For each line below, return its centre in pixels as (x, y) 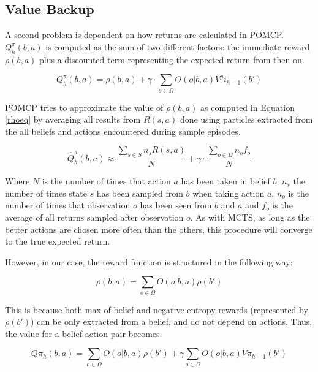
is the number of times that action (106, 181)
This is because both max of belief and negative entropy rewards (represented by (157, 309)
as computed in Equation (248, 107)
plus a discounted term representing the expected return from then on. (172, 59)
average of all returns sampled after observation (94, 217)
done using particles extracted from (246, 119)
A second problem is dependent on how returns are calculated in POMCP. (145, 35)
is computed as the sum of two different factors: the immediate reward (178, 46)
